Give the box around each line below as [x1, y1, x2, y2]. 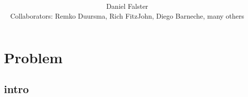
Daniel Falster [106, 1, 148, 11]
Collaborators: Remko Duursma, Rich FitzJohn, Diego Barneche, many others [10, 10, 245, 21]
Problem [4, 48, 63, 68]
